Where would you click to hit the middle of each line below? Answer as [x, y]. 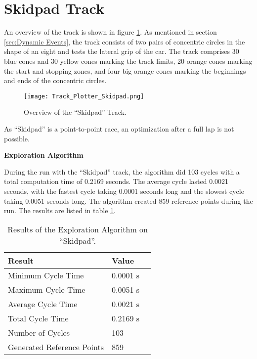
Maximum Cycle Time [47, 289]
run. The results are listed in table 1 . [60, 210]
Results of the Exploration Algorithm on [78, 229]
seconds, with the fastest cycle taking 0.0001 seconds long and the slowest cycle [124, 191]
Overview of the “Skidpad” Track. [75, 112]
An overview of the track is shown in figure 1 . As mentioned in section [110, 32]
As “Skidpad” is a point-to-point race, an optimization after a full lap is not [119, 128]
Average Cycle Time [43, 304]
